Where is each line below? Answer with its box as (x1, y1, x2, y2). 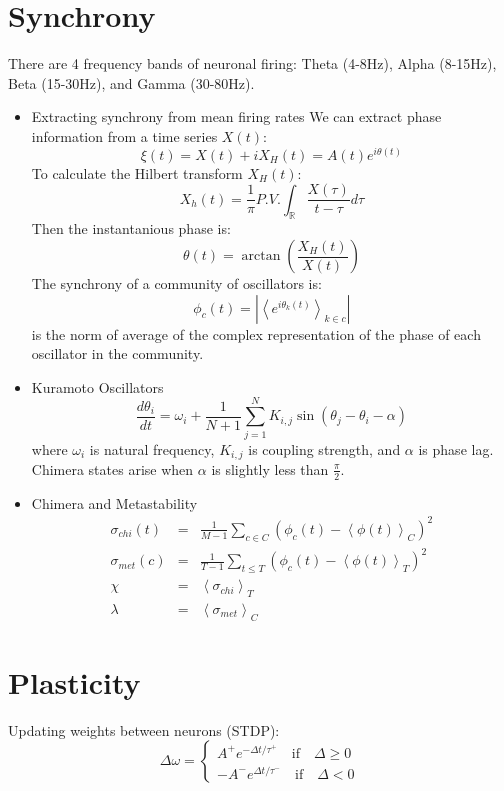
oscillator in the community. (31, 343, 204, 364)
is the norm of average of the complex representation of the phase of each (31, 323, 481, 344)
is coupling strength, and (248, 438, 401, 459)
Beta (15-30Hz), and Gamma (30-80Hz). (8, 72, 255, 93)
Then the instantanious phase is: (31, 218, 231, 239)
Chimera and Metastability (31, 492, 198, 513)
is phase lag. (418, 438, 494, 459)
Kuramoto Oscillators (31, 376, 164, 397)
